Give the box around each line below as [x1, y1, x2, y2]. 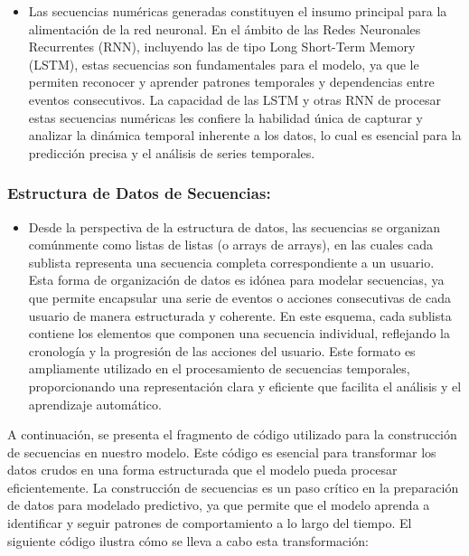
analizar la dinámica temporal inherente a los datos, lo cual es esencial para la [28, 126, 462, 145]
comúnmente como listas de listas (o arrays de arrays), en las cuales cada [28, 235, 433, 254]
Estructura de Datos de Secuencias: [7, 182, 271, 204]
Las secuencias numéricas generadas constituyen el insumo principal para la [28, 2, 447, 20]
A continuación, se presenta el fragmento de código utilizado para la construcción [7, 425, 457, 444]
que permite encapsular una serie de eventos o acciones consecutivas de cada [28, 287, 451, 306]
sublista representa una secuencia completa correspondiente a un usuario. [28, 252, 435, 271]
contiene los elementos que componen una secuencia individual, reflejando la [28, 324, 450, 343]
